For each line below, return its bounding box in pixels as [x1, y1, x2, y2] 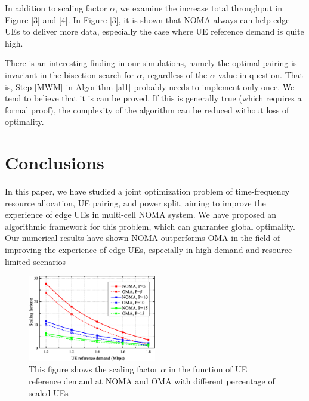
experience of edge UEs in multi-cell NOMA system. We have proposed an [5, 208, 277, 221]
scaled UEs [29, 386, 69, 399]
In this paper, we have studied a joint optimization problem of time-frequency [5, 185, 290, 198]
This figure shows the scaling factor [29, 363, 158, 375]
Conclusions [5, 150, 104, 175]
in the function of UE [168, 363, 248, 375]
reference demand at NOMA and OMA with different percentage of [29, 375, 275, 387]
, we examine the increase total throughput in [115, 2, 283, 14]
